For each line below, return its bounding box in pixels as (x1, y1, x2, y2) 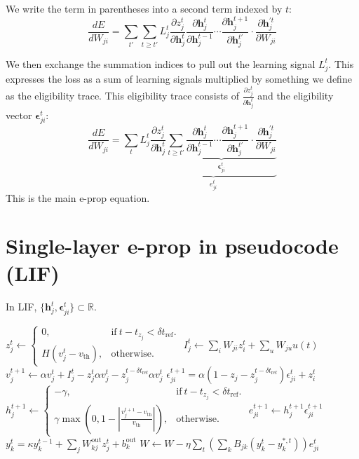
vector (6, 108, 32, 123)
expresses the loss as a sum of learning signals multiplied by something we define (6, 71, 352, 85)
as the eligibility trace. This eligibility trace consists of (6, 88, 239, 103)
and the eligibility (257, 88, 334, 103)
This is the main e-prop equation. (6, 190, 150, 205)
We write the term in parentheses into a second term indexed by (6, 1, 283, 15)
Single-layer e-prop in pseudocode (6, 231, 339, 260)
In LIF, (6, 299, 37, 314)
